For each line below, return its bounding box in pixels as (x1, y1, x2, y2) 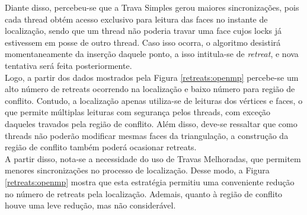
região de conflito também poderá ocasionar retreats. (5, 141, 197, 153)
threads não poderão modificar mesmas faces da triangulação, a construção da (5, 129, 289, 141)
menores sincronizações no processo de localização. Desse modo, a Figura (5, 164, 270, 176)
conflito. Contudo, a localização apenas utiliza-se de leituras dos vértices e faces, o (5, 94, 303, 106)
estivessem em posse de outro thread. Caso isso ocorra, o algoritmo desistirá (5, 36, 281, 48)
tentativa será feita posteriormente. (5, 59, 132, 71)
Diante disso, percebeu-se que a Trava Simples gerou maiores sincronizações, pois (5, 1, 299, 13)
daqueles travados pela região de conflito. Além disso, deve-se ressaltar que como (5, 117, 298, 129)
